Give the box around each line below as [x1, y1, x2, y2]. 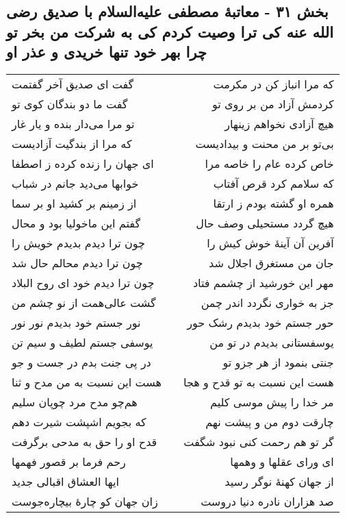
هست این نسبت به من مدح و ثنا [12, 373, 162, 390]
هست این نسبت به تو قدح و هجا [183, 373, 334, 390]
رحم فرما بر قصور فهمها [12, 453, 126, 469]
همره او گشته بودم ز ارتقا [213, 195, 334, 211]
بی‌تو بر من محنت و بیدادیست [195, 135, 334, 151]
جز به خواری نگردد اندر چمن [201, 294, 334, 310]
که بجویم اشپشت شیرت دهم [12, 413, 146, 430]
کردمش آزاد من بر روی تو [212, 95, 334, 112]
